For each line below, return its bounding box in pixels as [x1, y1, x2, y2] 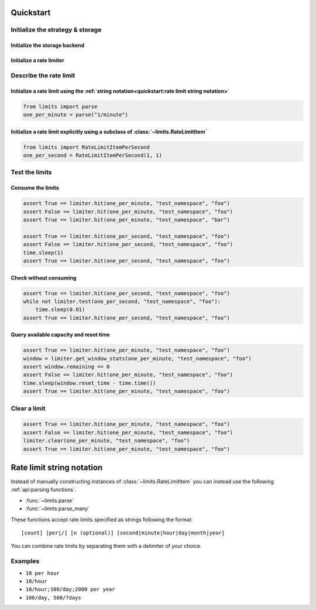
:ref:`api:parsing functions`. [11, 486, 77, 493]
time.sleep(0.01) [35, 306, 85, 313]
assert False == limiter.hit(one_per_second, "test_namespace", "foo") [23, 241, 233, 248]
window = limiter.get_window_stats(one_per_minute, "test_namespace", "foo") [23, 355, 252, 362]
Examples [11, 557, 40, 565]
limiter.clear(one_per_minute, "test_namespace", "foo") [23, 437, 190, 444]
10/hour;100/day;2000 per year [25, 586, 115, 593]
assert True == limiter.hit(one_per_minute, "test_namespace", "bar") [23, 217, 231, 223]
